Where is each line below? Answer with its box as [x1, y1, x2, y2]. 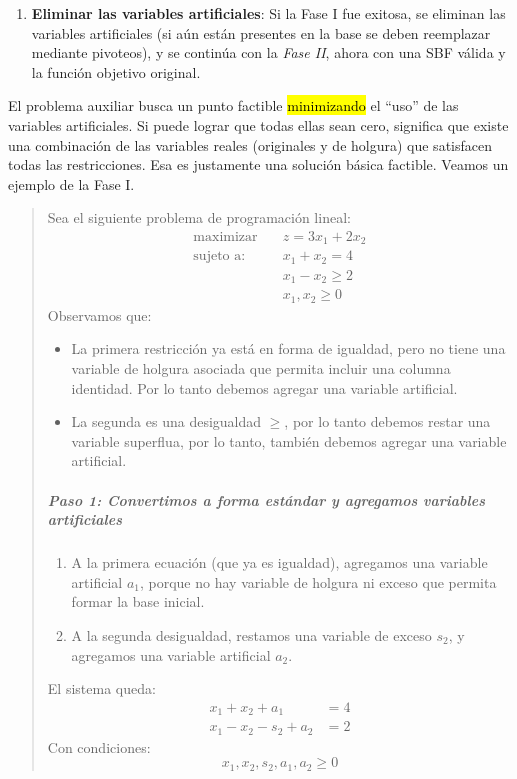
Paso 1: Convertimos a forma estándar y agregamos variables [47, 489, 485, 510]
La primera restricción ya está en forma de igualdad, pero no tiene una [71, 338, 506, 359]
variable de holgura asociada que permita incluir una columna [71, 358, 451, 379]
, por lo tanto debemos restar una [284, 411, 491, 432]
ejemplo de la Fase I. [8, 173, 135, 194]
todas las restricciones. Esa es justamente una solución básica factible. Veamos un [8, 154, 509, 175]
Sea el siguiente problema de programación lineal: [47, 207, 351, 228]
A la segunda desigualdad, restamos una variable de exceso [71, 624, 432, 645]
